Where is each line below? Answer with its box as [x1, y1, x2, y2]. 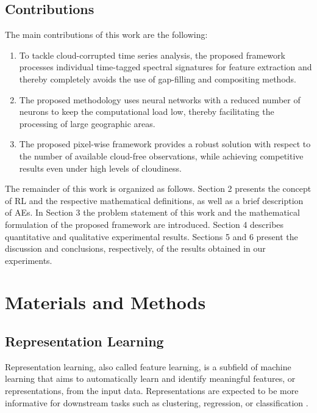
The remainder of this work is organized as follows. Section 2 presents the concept [5, 182, 312, 195]
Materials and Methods [5, 290, 206, 315]
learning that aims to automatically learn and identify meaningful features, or [5, 372, 296, 385]
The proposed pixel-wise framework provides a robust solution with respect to [19, 137, 311, 150]
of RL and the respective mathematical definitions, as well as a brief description [5, 194, 304, 206]
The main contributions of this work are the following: [5, 28, 208, 41]
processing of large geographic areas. [19, 117, 155, 130]
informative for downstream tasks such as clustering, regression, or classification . [5, 396, 308, 409]
